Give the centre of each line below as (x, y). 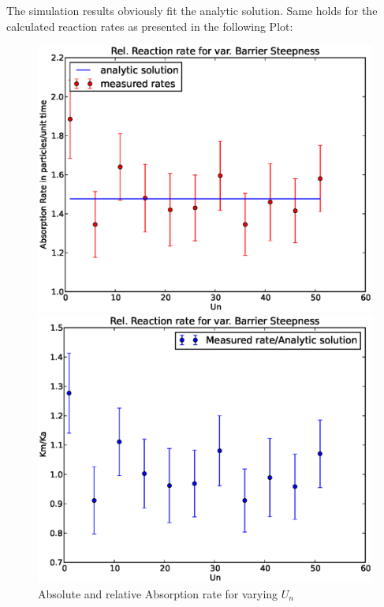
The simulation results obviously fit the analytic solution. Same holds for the (192, 10)
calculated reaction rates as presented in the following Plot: (150, 26)
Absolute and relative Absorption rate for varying (158, 593)
